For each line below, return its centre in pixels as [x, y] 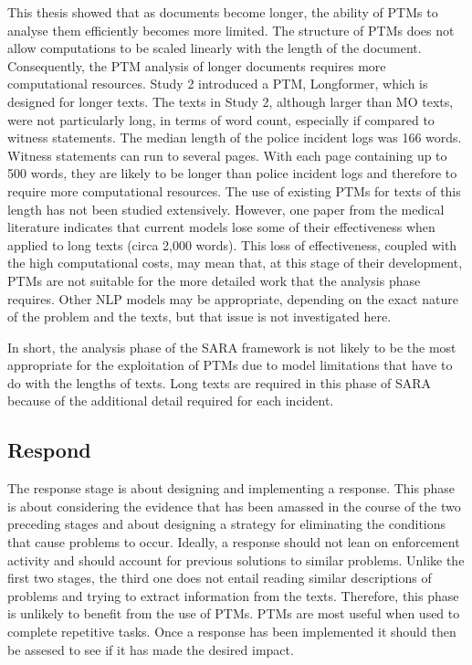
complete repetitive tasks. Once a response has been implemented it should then [232, 632]
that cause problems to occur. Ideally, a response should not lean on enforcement [234, 542]
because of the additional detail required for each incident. [171, 401]
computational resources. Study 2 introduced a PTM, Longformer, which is [218, 84]
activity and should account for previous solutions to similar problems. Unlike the [236, 559]
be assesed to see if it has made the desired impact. [151, 649]
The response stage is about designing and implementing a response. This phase [231, 488]
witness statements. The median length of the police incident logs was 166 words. [235, 137]
